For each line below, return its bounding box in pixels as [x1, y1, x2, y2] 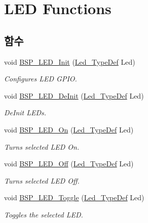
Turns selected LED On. [4, 141, 80, 152]
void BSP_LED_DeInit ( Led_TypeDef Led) [4, 90, 144, 101]
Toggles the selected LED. [4, 209, 83, 219]
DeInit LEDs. [4, 107, 47, 118]
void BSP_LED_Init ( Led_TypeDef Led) [4, 56, 135, 67]
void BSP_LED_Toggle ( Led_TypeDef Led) [4, 192, 144, 203]
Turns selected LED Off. [4, 175, 80, 186]
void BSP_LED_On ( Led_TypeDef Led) [4, 124, 134, 135]
